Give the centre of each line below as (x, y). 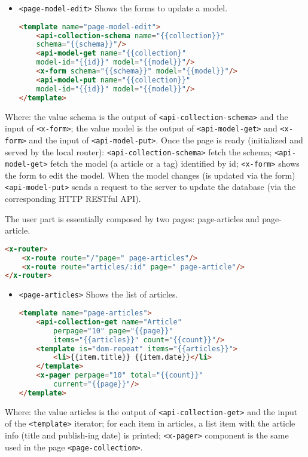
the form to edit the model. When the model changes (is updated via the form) (150, 175)
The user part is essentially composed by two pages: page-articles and (132, 218)
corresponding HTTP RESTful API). (73, 199)
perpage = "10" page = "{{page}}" (113, 331)
